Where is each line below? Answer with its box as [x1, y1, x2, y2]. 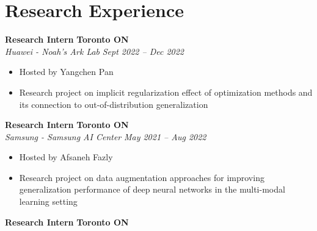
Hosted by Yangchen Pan [19, 65, 114, 78]
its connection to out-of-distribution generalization [19, 98, 208, 110]
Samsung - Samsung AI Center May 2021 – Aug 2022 [5, 130, 206, 143]
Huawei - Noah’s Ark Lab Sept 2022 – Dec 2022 [5, 44, 184, 57]
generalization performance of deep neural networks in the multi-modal [19, 183, 285, 196]
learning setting [19, 195, 78, 208]
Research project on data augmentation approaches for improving [19, 171, 264, 183]
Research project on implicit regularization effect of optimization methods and [19, 85, 313, 98]
